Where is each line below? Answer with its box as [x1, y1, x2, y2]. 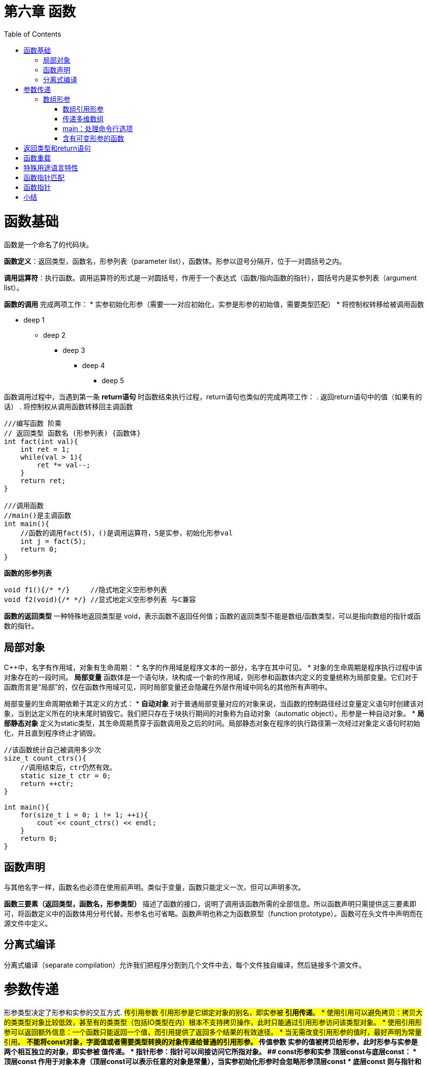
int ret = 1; [20, 445, 70, 454]
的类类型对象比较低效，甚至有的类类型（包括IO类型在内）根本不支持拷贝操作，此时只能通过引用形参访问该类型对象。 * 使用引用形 [4, 1018, 422, 1027]
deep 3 [63, 346, 86, 355]
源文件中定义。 [4, 919, 52, 927]
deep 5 [102, 376, 124, 385]
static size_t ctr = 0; [20, 772, 111, 780]
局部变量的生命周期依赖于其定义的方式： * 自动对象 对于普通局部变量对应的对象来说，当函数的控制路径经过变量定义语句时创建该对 [4, 699, 424, 708]
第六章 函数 [4, 3, 76, 20]
